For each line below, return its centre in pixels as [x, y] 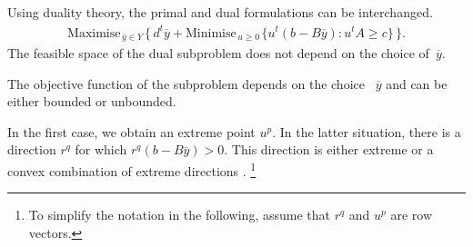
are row [412, 215]
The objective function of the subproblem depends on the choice [186, 83]
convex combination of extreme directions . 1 [132, 169]
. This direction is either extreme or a [329, 149]
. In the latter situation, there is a [367, 131]
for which [101, 149]
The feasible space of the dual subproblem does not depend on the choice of [218, 52]
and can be [417, 83]
